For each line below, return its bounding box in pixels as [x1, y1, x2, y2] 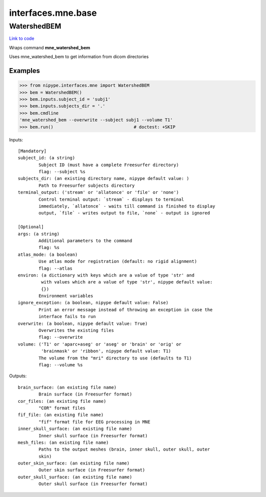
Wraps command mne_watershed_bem [9, 44, 91, 50]
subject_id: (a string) [18, 155, 75, 161]
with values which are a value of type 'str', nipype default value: [41, 279, 213, 285]
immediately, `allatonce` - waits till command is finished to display [38, 204, 215, 209]
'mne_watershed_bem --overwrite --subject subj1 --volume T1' [19, 117, 173, 123]
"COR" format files [38, 405, 86, 411]
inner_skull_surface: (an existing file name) [18, 426, 133, 431]
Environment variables [38, 293, 94, 299]
